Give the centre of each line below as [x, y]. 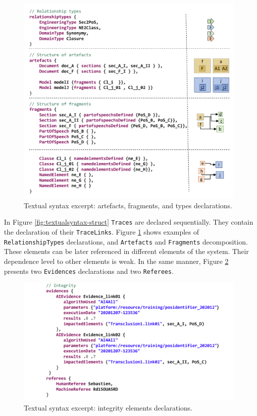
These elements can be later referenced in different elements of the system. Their [127, 251]
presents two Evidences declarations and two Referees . [89, 271]
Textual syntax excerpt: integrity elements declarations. [108, 407]
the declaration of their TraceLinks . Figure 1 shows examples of [102, 232]
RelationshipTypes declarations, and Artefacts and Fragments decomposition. [126, 241]
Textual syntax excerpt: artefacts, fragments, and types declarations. [128, 205]
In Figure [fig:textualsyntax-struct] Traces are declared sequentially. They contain [129, 222]
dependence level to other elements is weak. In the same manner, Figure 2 [116, 261]
